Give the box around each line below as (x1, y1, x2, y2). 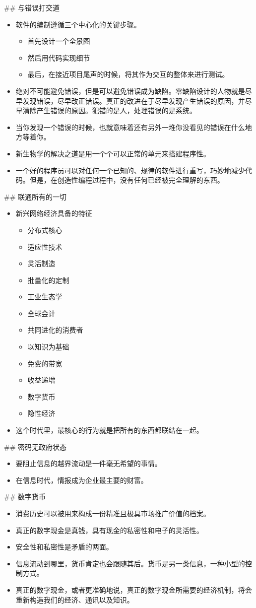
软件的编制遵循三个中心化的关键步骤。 (15, 19, 141, 29)
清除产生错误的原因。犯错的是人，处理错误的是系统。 (22, 105, 196, 116)
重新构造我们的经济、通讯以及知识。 (15, 594, 134, 605)
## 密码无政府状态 (4, 441, 66, 452)
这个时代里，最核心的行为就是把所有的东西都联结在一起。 (15, 425, 203, 435)
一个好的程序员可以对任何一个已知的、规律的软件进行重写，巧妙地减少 (15, 165, 245, 175)
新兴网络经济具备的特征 (15, 208, 92, 218)
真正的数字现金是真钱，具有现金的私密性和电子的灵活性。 (15, 525, 203, 535)
